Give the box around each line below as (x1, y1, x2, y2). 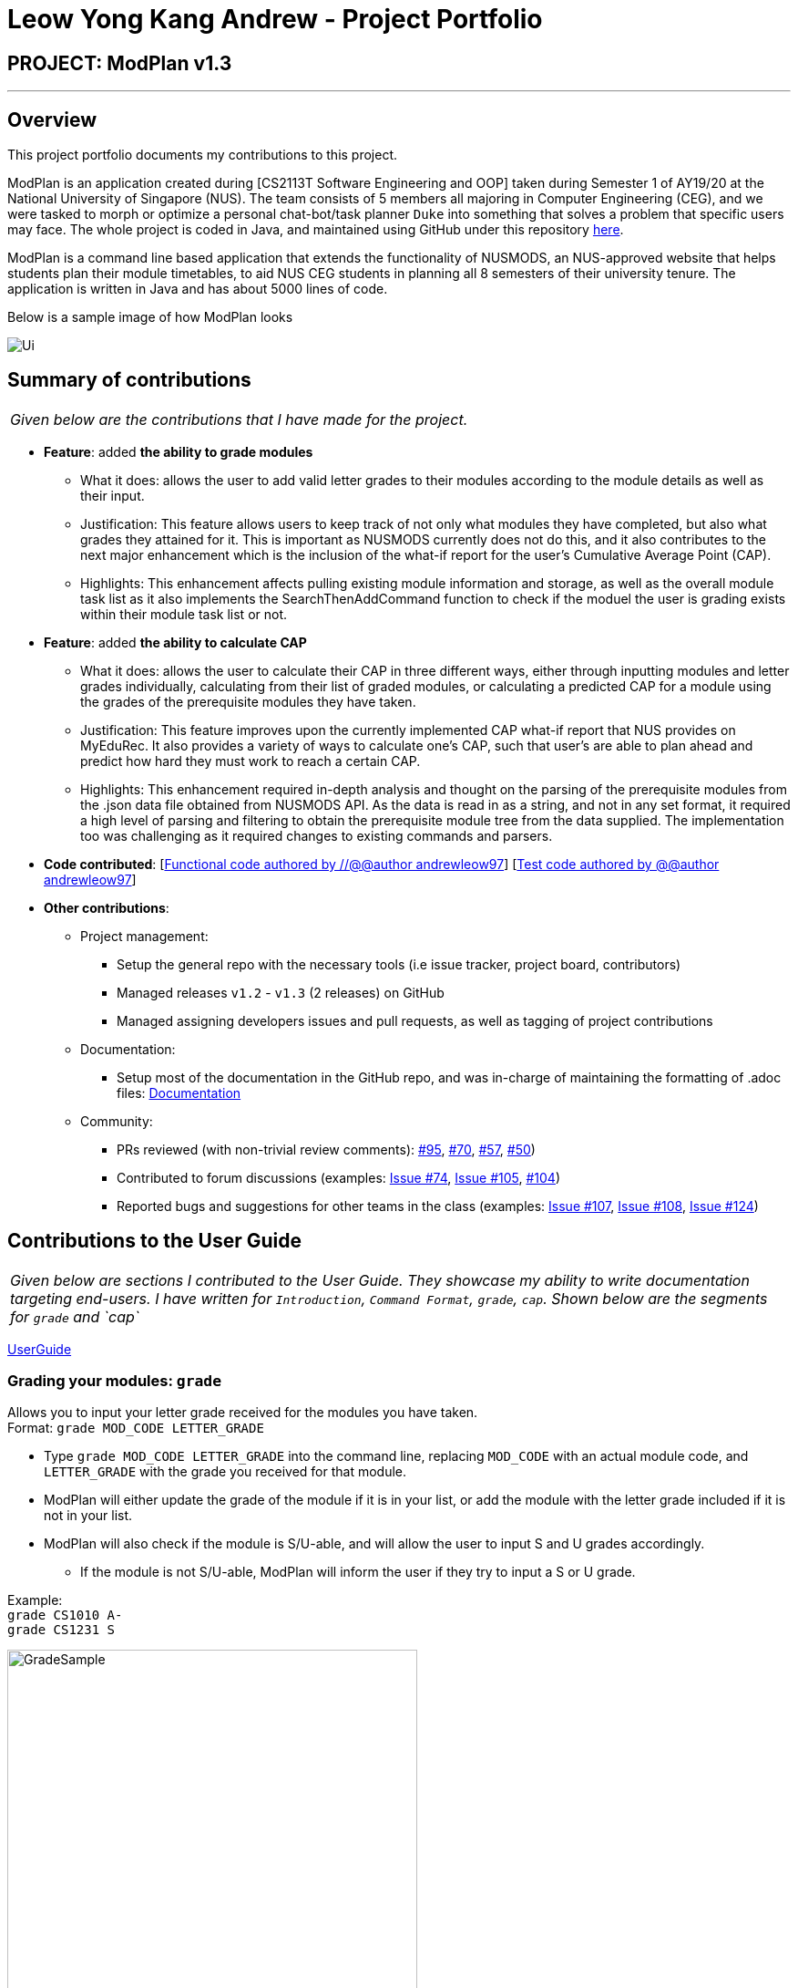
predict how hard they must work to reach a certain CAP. (80, 752, 421, 769)
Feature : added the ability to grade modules (44, 443, 313, 460)
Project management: (80, 927, 209, 944)
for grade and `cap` (10, 1307, 139, 1326)
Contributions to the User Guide (7, 1229, 302, 1253)
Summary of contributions (7, 368, 251, 392)
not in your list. (44, 1507, 133, 1524)
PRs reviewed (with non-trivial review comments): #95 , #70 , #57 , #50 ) (117, 1141, 536, 1157)
